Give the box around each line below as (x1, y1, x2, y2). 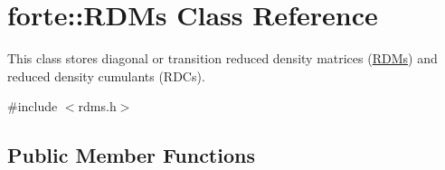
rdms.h (78, 97, 117, 116)
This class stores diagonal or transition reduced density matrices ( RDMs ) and (7, 49, 438, 68)
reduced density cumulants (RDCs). (7, 66, 205, 85)
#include (7, 97, 58, 116)
